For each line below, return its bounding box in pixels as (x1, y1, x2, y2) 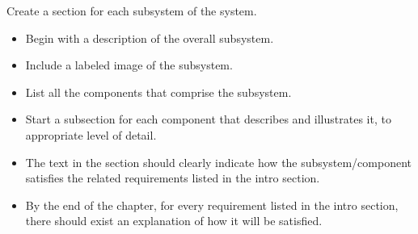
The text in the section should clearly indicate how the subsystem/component (25, 153, 412, 170)
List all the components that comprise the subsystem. (25, 83, 292, 100)
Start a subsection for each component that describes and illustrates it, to (25, 111, 391, 127)
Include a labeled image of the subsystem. (25, 56, 233, 73)
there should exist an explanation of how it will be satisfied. (25, 212, 323, 229)
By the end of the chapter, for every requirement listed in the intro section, (25, 196, 399, 213)
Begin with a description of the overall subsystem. (25, 29, 274, 46)
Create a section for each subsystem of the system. (6, 2, 257, 19)
